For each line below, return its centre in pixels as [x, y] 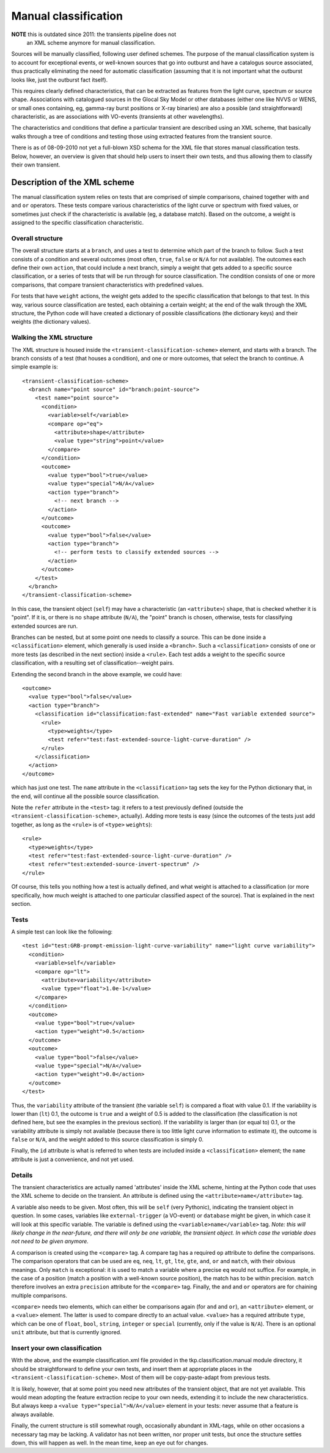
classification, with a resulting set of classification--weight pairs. [93, 663]
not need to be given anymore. [50, 1241]
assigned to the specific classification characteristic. [77, 223]
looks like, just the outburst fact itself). [60, 80]
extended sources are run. [45, 626]
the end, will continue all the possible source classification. [86, 796]
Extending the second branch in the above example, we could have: [97, 674]
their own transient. [36, 165]
